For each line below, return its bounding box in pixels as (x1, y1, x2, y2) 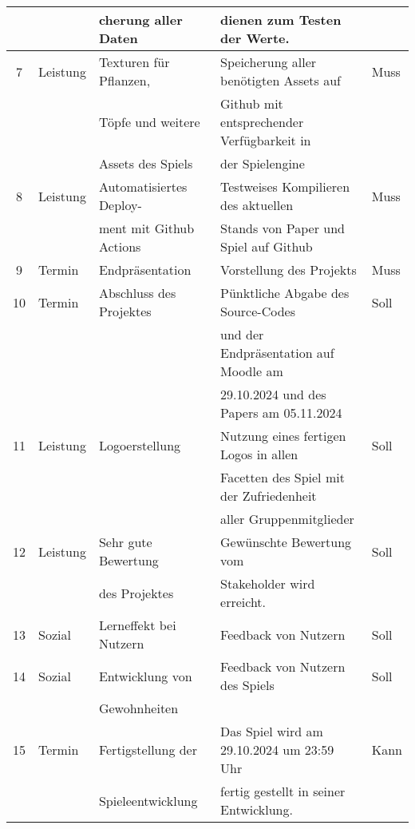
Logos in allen (220, 445, 298, 463)
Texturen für (98, 53, 170, 71)
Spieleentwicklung (98, 791, 198, 810)
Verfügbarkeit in (220, 131, 311, 149)
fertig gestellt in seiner (220, 782, 346, 800)
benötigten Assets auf (220, 71, 341, 89)
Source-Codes (220, 302, 295, 320)
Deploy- (98, 196, 142, 214)
